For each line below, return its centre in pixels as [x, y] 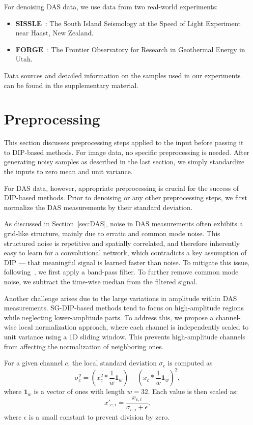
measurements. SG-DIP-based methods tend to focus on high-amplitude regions [124, 308]
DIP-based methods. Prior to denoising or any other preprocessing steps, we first [126, 197]
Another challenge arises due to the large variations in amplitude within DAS [121, 298]
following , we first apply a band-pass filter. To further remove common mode [121, 272]
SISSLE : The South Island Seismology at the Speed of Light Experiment [128, 23]
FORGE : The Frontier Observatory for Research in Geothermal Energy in [130, 49]
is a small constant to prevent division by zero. [99, 416]
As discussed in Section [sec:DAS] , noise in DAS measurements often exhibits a [124, 224]
